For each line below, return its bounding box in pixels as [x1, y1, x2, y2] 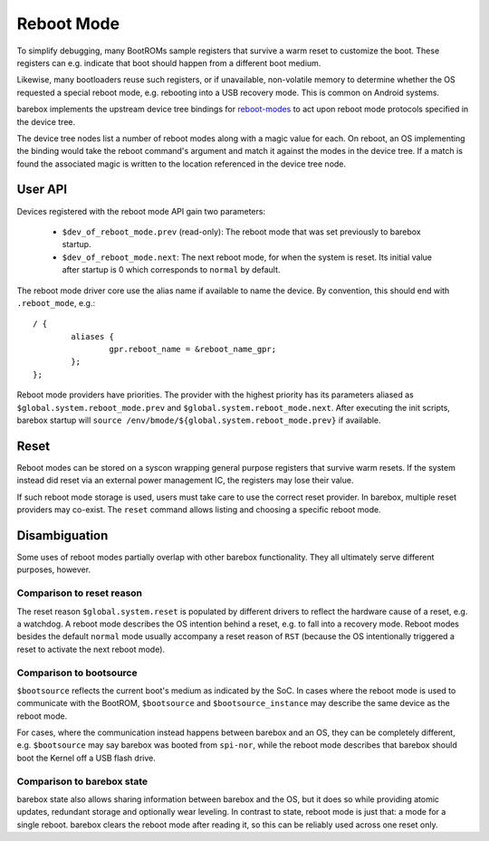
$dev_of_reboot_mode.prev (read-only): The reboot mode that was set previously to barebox [62, 226, 421, 237]
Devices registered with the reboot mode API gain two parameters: [16, 205, 266, 216]
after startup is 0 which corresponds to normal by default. [62, 264, 281, 275]
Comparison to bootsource [16, 666, 138, 679]
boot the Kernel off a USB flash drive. [16, 752, 156, 763]
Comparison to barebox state [16, 775, 149, 788]
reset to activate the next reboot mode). [16, 644, 166, 655]
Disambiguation [16, 528, 109, 543]
